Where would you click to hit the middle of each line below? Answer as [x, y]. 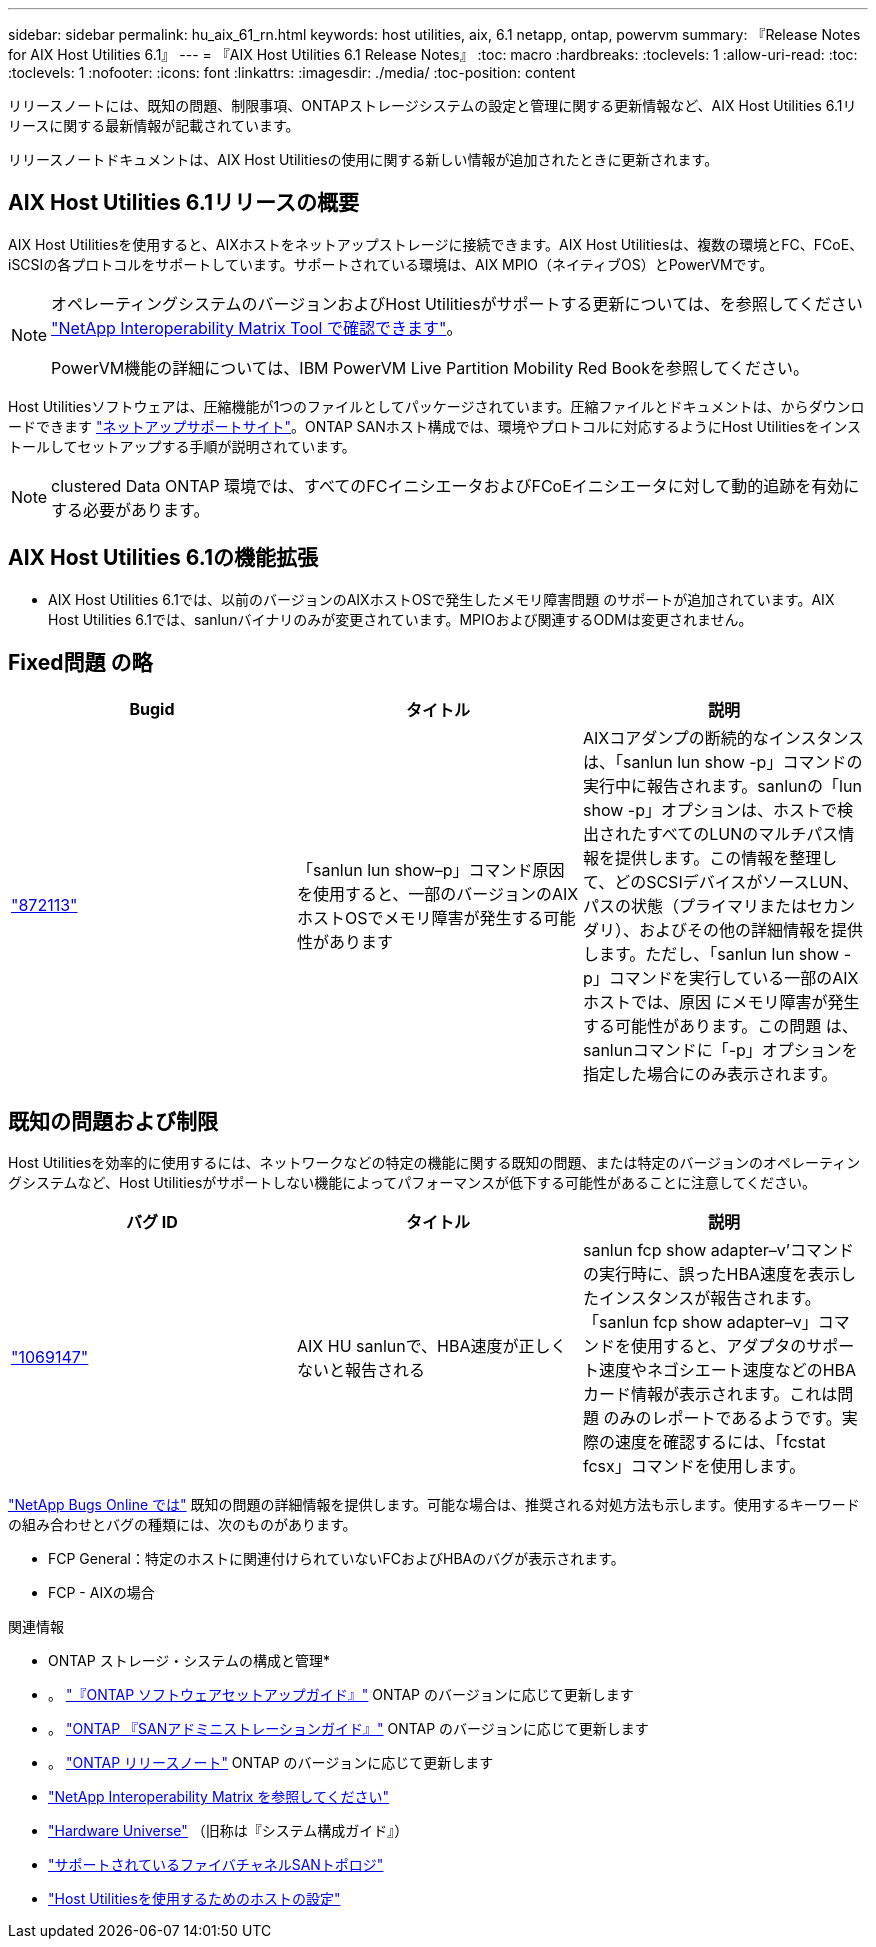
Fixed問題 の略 [80, 663]
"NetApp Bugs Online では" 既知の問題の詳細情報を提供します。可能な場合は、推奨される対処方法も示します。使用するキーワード [434, 1505]
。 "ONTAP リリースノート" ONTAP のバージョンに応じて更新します [271, 1763]
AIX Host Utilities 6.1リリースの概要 [183, 203]
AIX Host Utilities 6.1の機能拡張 [163, 558]
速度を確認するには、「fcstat [720, 1442]
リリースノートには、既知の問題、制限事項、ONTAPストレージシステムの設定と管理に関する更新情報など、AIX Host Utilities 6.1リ [432, 105]
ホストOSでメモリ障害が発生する [420, 917]
